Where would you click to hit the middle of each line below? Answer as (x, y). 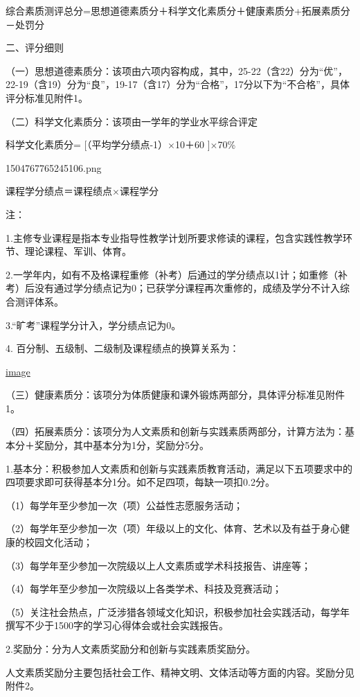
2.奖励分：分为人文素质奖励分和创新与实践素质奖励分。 (130, 649)
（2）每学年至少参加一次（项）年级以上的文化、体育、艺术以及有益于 (163, 528)
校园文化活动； (58, 542)
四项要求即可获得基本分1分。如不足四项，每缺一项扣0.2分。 (140, 482)
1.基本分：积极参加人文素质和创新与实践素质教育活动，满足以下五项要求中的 (179, 468)
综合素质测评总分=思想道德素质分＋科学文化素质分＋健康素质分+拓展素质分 (178, 10)
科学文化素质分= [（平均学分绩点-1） (87, 144)
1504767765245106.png (54, 167)
